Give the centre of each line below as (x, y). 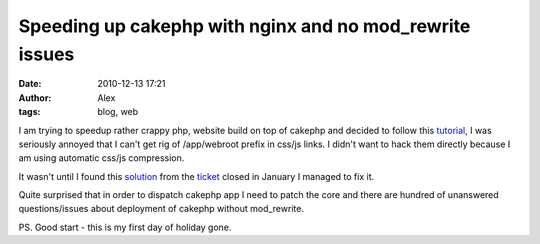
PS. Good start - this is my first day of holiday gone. (125, 227)
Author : (35, 97)
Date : (30, 84)
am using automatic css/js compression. (101, 158)
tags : (29, 112)
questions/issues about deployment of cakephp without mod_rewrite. (161, 209)
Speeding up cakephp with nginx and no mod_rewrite (244, 26)
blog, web (118, 112)
